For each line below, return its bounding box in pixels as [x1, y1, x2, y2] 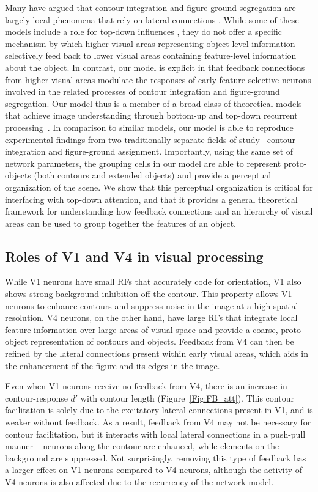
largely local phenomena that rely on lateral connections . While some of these [5, 13, 299, 26]
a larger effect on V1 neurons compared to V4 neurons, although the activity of [5, 463, 303, 476]
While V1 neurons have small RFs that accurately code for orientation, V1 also [5, 275, 301, 288]
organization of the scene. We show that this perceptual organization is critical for [5, 180, 313, 193]
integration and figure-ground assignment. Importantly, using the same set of [5, 145, 294, 158]
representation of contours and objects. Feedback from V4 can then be [30, 335, 294, 348]
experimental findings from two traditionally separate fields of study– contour [5, 133, 295, 145]
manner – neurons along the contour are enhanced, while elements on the [5, 439, 279, 452]
